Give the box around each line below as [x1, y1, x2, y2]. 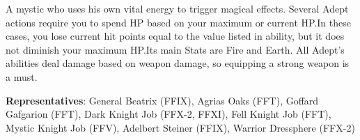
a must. [6, 69, 38, 84]
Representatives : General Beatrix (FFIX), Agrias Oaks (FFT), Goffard [6, 93, 319, 107]
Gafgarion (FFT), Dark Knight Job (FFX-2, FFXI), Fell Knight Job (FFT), [6, 107, 331, 121]
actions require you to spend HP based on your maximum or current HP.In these [6, 15, 351, 29]
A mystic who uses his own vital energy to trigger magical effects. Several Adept [6, 1, 349, 15]
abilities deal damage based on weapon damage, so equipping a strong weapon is [6, 56, 350, 70]
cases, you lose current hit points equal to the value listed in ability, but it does [6, 29, 345, 43]
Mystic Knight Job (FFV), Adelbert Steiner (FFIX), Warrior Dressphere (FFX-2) [6, 120, 355, 134]
